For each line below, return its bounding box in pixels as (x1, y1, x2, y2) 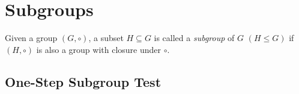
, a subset (88, 32, 124, 44)
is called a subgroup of (154, 32, 235, 44)
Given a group (5, 32, 58, 44)
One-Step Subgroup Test (5, 72, 162, 90)
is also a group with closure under (36, 43, 162, 55)
